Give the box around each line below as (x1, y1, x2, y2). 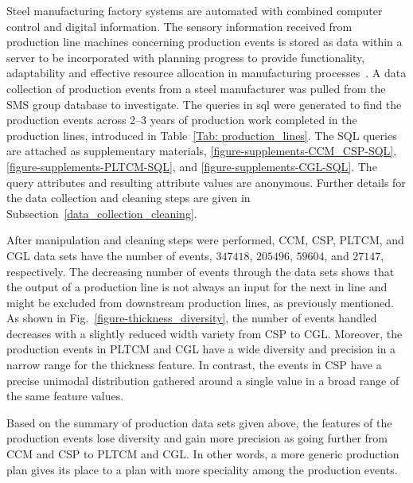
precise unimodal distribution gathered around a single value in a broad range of (6, 372, 399, 388)
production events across (6, 111, 127, 128)
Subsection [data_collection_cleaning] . (6, 204, 197, 221)
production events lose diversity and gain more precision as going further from (6, 430, 388, 446)
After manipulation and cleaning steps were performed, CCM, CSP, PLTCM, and (6, 232, 404, 248)
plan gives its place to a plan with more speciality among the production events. (6, 461, 398, 477)
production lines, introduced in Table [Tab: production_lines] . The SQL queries (6, 127, 397, 143)
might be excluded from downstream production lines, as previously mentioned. (6, 294, 394, 310)
